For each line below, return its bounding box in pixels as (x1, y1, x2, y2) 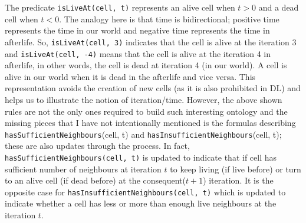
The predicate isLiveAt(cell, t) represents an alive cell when (5, 1, 235, 13)
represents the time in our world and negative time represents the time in (5, 24, 270, 36)
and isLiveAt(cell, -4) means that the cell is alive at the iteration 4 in (5, 47, 271, 59)
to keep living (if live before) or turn (170, 162, 301, 175)
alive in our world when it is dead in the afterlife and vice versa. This (5, 70, 256, 82)
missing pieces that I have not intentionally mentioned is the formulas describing (5, 117, 296, 129)
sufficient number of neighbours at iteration (5, 162, 162, 175)
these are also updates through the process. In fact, (5, 139, 190, 152)
